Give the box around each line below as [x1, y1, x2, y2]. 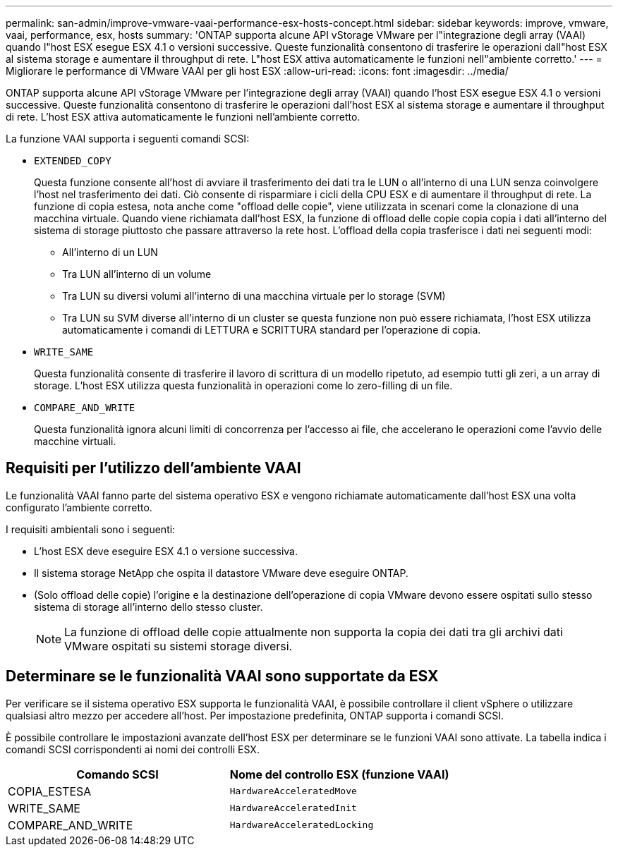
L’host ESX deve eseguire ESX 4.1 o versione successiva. [34, 544, 298, 557]
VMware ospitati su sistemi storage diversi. [64, 638, 293, 653]
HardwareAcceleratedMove [229, 786, 357, 797]
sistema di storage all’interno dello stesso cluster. [34, 600, 263, 613]
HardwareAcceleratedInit [229, 803, 357, 814]
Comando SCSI [76, 767, 159, 781]
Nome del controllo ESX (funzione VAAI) [229, 767, 449, 781]
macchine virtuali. [34, 435, 116, 447]
